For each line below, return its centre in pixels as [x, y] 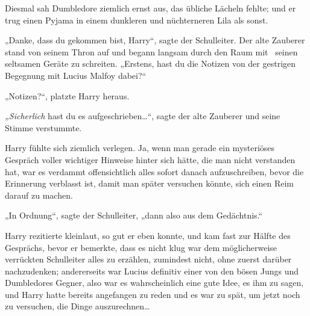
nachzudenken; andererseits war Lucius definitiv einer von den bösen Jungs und [152, 271]
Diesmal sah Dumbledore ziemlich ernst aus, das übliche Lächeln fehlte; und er [150, 8]
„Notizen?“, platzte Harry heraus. [67, 95]
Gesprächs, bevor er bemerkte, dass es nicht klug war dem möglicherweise [141, 247]
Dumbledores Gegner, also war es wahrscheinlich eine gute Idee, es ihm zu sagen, [154, 283]
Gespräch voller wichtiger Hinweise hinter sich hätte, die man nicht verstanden [150, 159]
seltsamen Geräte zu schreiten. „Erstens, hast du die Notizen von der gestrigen [150, 64]
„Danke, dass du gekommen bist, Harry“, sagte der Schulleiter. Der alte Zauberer [155, 40]
